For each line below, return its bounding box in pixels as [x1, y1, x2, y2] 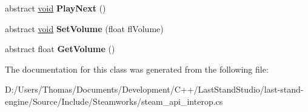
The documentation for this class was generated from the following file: [5, 62, 269, 75]
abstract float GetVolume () [5, 42, 115, 55]
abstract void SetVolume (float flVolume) [5, 22, 164, 35]
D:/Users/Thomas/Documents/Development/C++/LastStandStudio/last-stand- [5, 83, 304, 96]
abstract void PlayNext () [5, 2, 106, 14]
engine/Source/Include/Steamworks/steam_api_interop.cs [5, 94, 223, 107]
